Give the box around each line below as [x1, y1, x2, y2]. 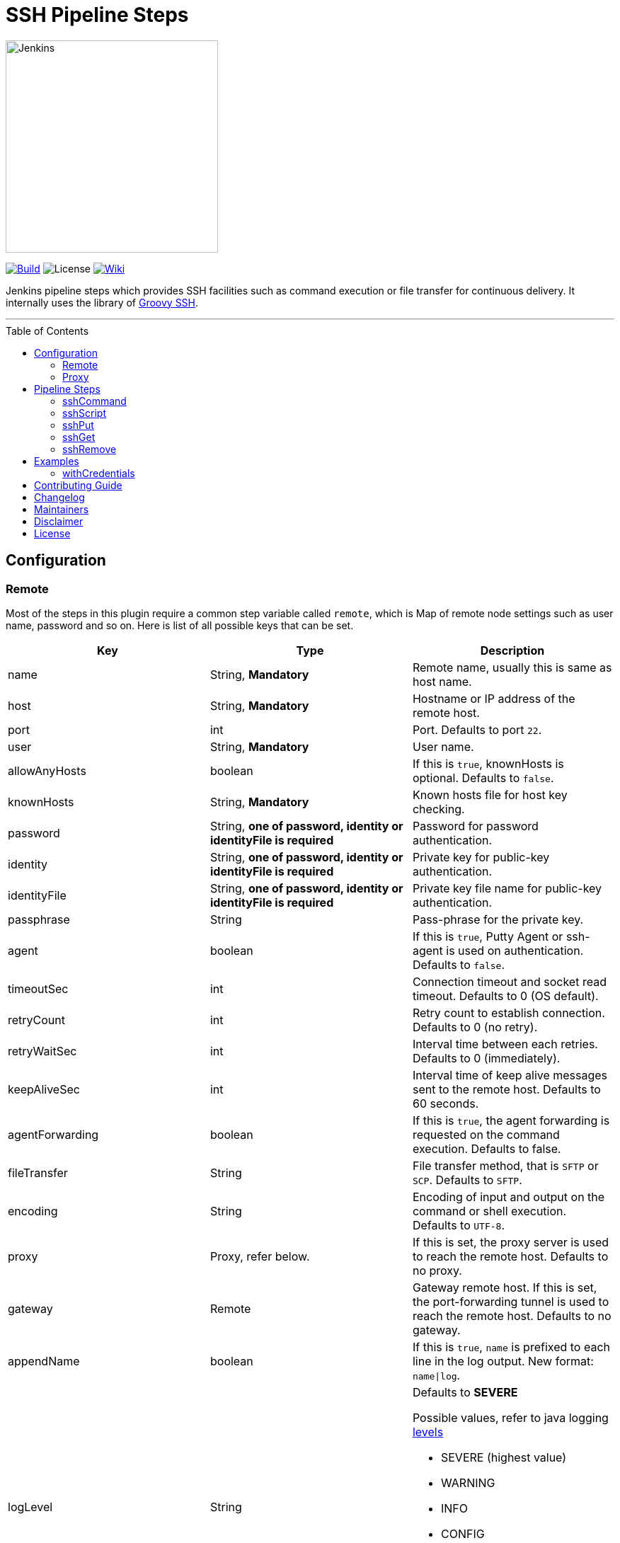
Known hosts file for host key [412, 787, 568, 802]
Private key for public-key [412, 849, 550, 864]
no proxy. [412, 1263, 462, 1278]
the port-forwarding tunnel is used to [412, 1294, 609, 1309]
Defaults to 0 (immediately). [412, 1050, 561, 1065]
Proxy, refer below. [209, 1249, 310, 1263]
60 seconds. [412, 1096, 479, 1111]
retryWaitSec [8, 1043, 77, 1058]
